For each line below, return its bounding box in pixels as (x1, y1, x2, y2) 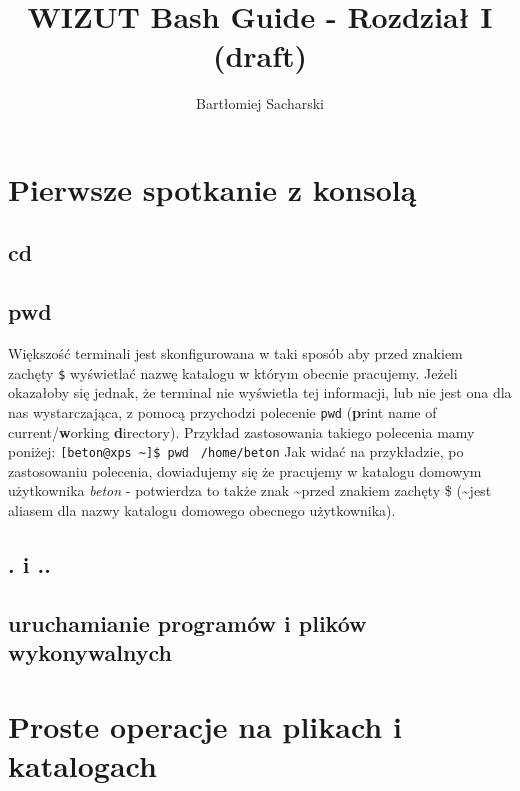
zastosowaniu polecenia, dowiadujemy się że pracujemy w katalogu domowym (8, 460, 482, 481)
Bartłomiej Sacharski (196, 93, 324, 114)
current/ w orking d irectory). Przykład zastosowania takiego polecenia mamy (8, 421, 475, 442)
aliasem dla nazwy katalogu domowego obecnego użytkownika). (8, 500, 396, 521)
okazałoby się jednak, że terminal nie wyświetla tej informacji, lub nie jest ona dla (8, 382, 512, 403)
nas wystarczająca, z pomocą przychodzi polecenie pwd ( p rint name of (8, 401, 437, 422)
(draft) (212, 35, 308, 76)
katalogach (8, 744, 157, 785)
